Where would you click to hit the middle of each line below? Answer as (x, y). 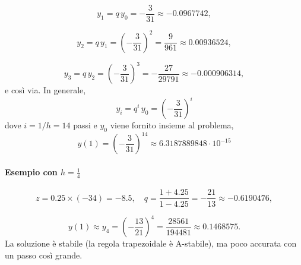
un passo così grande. (44, 255)
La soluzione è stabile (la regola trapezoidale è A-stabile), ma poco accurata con (151, 243)
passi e (85, 125)
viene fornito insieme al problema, (172, 125)
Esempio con (31, 172)
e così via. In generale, (45, 90)
